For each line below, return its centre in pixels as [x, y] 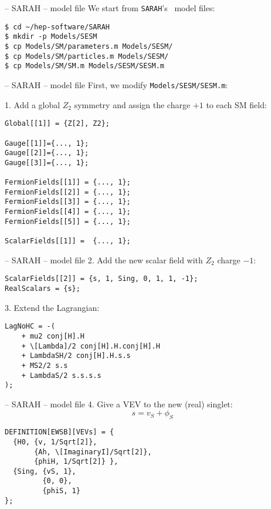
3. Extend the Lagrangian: [52, 307]
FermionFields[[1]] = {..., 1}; [68, 182]
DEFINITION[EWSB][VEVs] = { [60, 432]
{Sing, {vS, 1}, [45, 471]
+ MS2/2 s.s [45, 365]
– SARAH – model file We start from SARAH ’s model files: [110, 8]
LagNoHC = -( [30, 327]
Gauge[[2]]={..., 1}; [47, 153]
